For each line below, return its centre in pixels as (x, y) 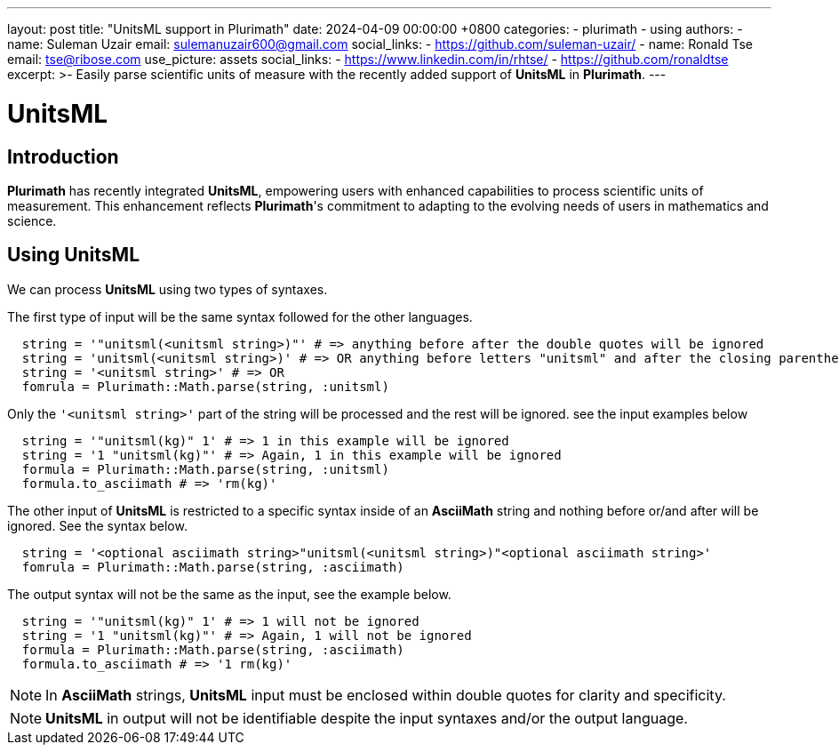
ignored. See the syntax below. (97, 525)
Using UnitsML (74, 255)
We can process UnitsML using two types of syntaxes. (168, 289)
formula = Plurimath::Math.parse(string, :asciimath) (213, 649)
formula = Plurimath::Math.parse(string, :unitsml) (205, 469)
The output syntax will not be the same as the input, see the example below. (229, 594)
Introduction (63, 156)
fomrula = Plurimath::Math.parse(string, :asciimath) (213, 567)
